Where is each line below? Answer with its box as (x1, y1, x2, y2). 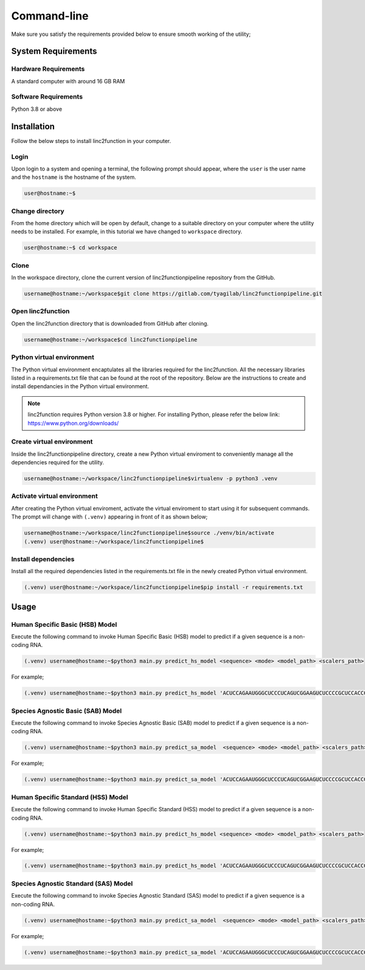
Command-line (11, 9, 89, 23)
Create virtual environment (11, 438, 93, 446)
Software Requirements (11, 92, 83, 101)
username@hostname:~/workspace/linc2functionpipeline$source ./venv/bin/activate (24, 529, 275, 537)
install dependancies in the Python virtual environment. (11, 383, 149, 390)
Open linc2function (11, 307, 70, 316)
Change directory (11, 207, 64, 215)
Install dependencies (11, 554, 75, 563)
